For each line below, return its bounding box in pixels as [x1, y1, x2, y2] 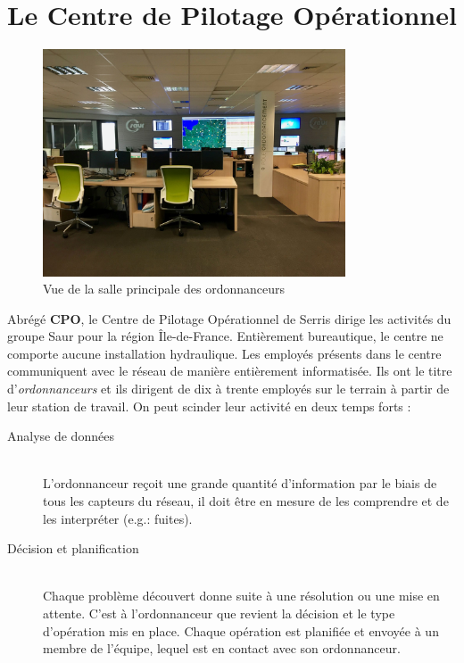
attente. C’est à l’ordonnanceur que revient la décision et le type [43, 604, 395, 623]
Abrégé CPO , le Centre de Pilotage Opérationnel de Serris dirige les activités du [7, 309, 452, 327]
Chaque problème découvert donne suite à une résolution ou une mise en [43, 586, 440, 605]
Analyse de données [7, 427, 114, 445]
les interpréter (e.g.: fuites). [43, 509, 193, 527]
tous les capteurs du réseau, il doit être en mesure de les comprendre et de [43, 492, 449, 510]
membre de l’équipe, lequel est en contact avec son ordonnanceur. [43, 639, 401, 658]
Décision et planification [7, 539, 139, 558]
